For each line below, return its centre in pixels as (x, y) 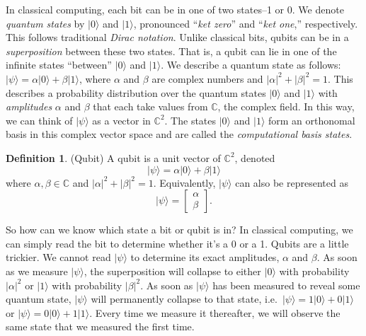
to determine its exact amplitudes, (205, 257)
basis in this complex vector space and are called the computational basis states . (179, 134)
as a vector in (121, 120)
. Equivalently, (184, 182)
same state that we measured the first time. (100, 326)
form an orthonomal (311, 120)
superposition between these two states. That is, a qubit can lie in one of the (171, 51)
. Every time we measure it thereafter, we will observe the (215, 312)
